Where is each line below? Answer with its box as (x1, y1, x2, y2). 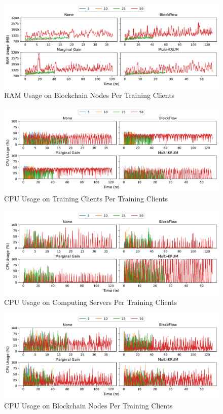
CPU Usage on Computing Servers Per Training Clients (4, 296, 177, 307)
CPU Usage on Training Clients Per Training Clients (4, 193, 168, 204)
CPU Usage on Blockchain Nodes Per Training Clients (4, 400, 173, 410)
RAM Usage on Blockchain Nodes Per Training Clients (4, 90, 175, 100)
